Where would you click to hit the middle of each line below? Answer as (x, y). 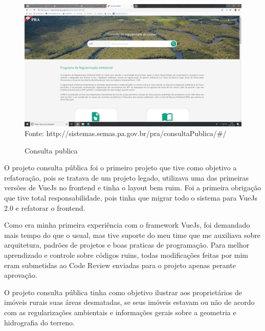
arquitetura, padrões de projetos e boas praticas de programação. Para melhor (127, 245)
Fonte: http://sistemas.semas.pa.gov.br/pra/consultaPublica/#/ (126, 133)
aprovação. (21, 275)
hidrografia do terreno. (39, 322)
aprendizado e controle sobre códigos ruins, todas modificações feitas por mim (126, 255)
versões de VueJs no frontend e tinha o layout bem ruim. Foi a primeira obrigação (133, 187)
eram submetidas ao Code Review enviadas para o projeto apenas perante (120, 265)
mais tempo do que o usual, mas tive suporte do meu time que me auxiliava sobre (132, 235)
